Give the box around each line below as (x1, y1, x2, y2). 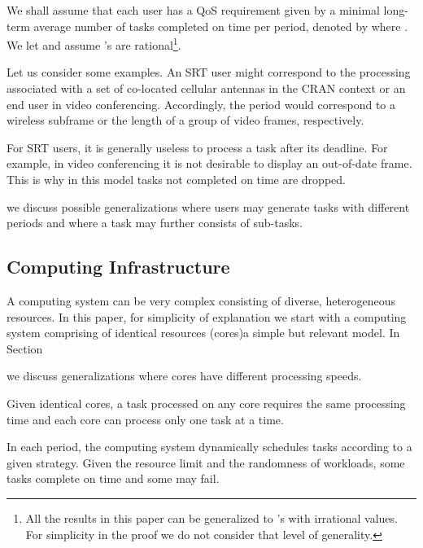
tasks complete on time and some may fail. (7, 470, 220, 487)
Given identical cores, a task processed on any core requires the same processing (7, 394, 406, 411)
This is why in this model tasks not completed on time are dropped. (7, 171, 346, 187)
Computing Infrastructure (7, 254, 230, 279)
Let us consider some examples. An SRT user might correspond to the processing (7, 64, 411, 81)
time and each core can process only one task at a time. (7, 410, 284, 427)
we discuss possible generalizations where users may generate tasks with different (7, 198, 410, 215)
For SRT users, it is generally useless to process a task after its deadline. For (7, 138, 388, 156)
